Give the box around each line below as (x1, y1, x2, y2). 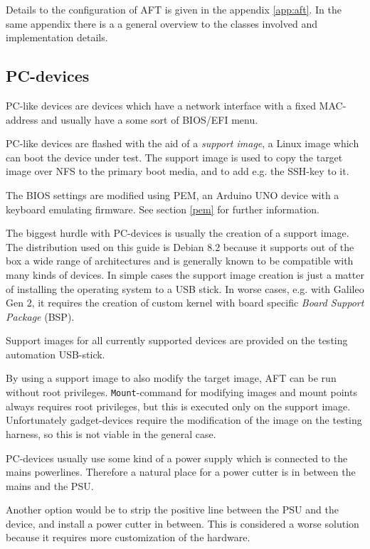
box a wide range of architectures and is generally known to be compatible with (6, 253, 354, 268)
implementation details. (6, 30, 108, 45)
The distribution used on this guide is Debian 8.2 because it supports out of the (6, 239, 354, 254)
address (6, 112, 38, 127)
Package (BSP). (6, 309, 75, 324)
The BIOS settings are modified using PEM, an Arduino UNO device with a (6, 187, 339, 202)
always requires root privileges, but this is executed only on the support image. (6, 398, 351, 413)
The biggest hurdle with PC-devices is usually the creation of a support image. (6, 225, 349, 240)
